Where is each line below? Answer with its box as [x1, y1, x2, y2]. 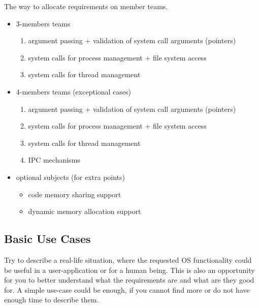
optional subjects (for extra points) [16, 171, 125, 182]
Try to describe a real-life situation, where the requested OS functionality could [4, 254, 252, 265]
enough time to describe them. [4, 294, 99, 305]
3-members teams [16, 18, 71, 28]
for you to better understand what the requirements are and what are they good [4, 274, 254, 285]
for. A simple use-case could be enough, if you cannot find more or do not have [4, 284, 250, 295]
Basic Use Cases [4, 231, 91, 247]
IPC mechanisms [28, 155, 80, 165]
